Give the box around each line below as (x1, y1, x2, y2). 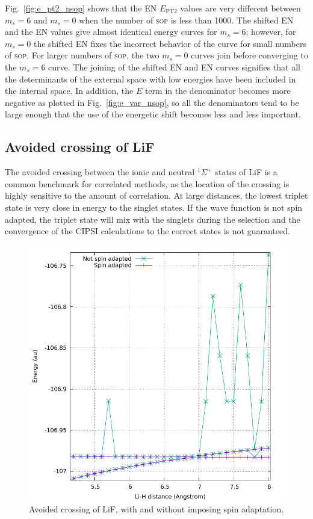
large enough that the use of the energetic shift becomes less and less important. (5, 108, 301, 120)
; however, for (246, 25, 296, 38)
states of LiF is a (215, 166, 277, 178)
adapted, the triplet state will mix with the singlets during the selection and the (5, 213, 300, 225)
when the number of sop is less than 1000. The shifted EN (79, 13, 294, 26)
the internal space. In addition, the (5, 84, 134, 97)
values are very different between (180, 2, 301, 14)
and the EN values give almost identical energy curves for (5, 25, 217, 38)
